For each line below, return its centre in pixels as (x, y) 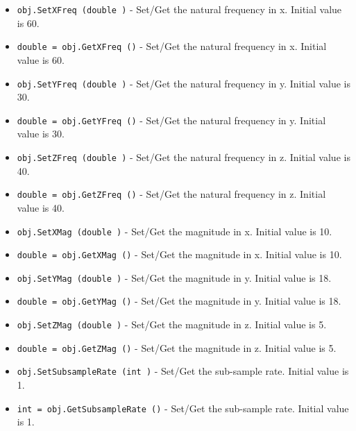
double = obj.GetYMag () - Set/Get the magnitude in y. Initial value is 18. (179, 301)
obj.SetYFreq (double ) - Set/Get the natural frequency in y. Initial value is (184, 83)
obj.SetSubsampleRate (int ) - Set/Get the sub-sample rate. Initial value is (183, 371)
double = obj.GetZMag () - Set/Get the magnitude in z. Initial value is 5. (177, 347)
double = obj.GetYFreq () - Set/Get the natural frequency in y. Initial (171, 120)
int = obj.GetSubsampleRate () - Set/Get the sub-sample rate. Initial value (183, 408)
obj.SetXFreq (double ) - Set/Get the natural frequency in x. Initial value (179, 9)
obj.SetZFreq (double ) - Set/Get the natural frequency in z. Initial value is (184, 157)
